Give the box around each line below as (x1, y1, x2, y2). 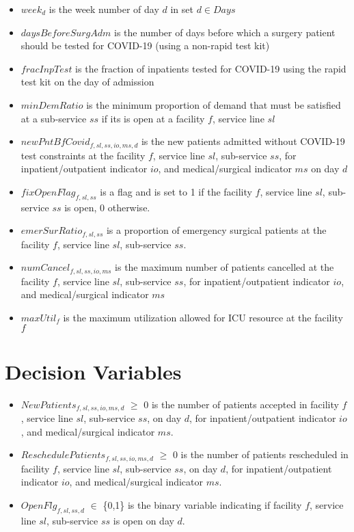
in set (170, 2, 193, 16)
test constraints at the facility (21, 148, 146, 162)
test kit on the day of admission (21, 75, 154, 89)
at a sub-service (21, 111, 87, 125)
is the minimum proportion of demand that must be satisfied (86, 97, 341, 111)
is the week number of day (49, 2, 159, 16)
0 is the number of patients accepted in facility (144, 397, 339, 411)
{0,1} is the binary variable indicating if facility (103, 497, 302, 511)
